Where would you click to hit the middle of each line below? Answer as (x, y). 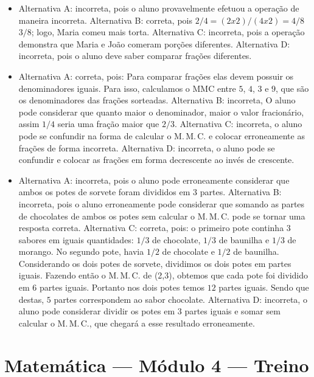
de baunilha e (244, 239)
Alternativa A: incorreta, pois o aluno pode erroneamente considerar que (154, 180)
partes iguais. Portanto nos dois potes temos (122, 287)
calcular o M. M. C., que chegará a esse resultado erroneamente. (137, 323)
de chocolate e (188, 251)
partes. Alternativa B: (241, 192)
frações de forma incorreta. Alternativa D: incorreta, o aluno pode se (147, 147)
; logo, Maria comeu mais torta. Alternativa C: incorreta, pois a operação (168, 32)
